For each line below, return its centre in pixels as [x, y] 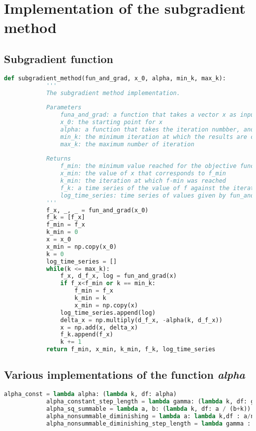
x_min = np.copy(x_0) [81, 247]
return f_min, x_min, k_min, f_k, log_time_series [131, 349]
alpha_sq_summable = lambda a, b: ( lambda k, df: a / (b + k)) [148, 409]
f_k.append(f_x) [87, 335]
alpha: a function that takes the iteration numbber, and [157, 129]
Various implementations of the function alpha [125, 375]
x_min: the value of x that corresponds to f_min [143, 174]
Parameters [64, 108]
